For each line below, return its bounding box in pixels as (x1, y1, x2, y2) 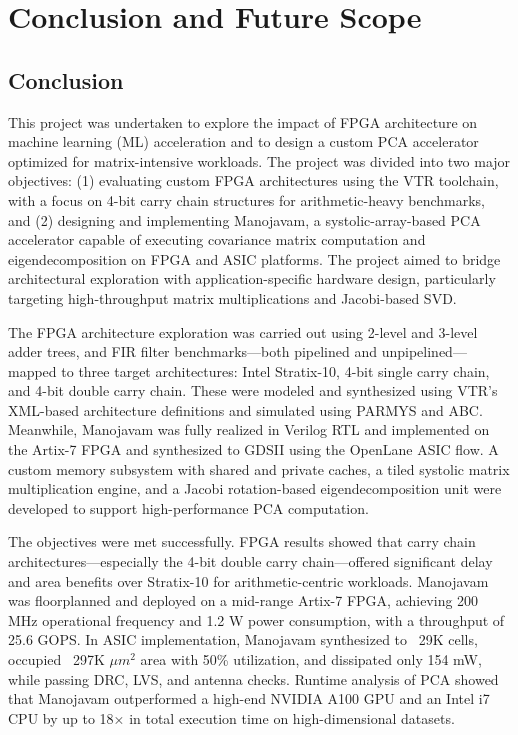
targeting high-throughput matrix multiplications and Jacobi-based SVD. (8, 287, 457, 308)
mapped (8, 360, 57, 381)
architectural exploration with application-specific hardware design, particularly (8, 268, 496, 289)
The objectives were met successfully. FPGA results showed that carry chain (8, 531, 476, 552)
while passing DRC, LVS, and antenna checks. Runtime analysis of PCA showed (8, 668, 499, 689)
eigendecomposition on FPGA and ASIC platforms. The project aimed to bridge (8, 248, 501, 269)
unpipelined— (381, 341, 467, 362)
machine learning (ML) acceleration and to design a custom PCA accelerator (8, 131, 479, 152)
